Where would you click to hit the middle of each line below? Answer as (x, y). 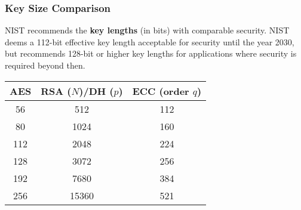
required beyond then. (45, 65)
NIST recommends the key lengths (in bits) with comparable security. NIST (147, 30)
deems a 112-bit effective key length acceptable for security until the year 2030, (150, 41)
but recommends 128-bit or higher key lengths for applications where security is (151, 53)
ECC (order (161, 91)
